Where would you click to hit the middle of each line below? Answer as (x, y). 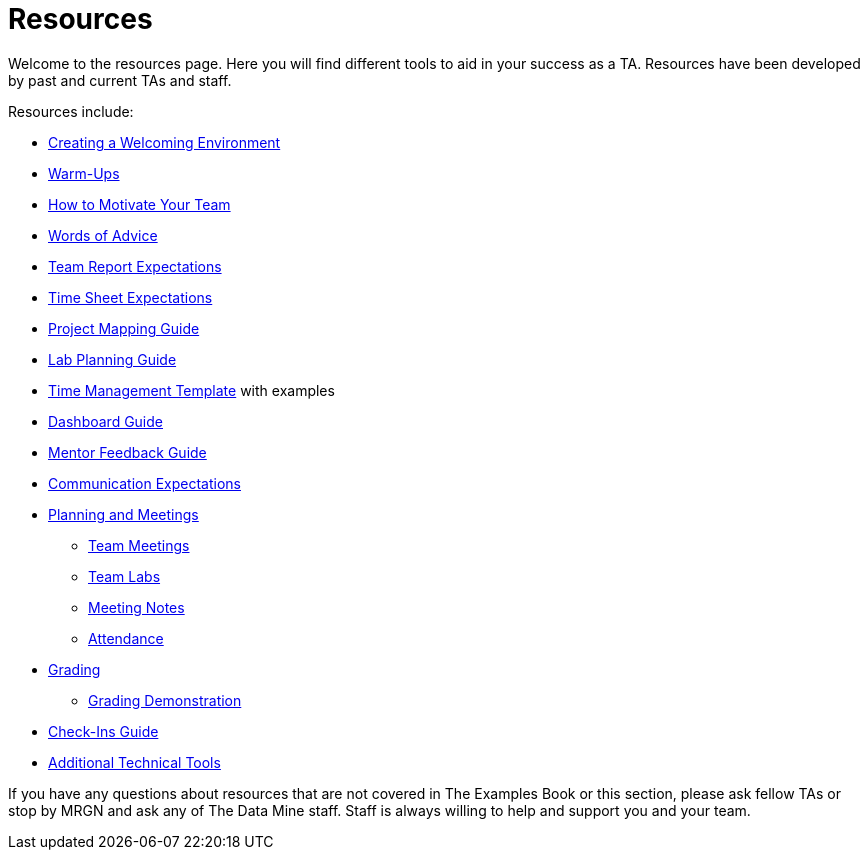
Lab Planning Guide (112, 359)
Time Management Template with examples (191, 390)
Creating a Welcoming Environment (164, 142)
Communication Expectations (144, 483)
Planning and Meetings (123, 514)
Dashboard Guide (105, 421)
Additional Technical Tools (134, 762)
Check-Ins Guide (103, 731)
